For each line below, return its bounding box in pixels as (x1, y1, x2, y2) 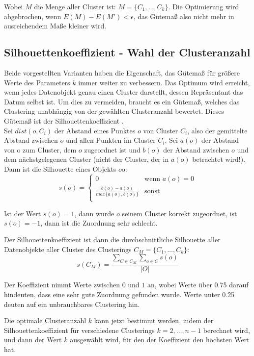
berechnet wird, (203, 325, 250, 335)
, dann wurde (74, 208, 114, 218)
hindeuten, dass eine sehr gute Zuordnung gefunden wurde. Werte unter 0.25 (4, 289, 235, 299)
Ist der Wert (4, 208, 41, 218)
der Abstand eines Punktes (54, 125, 136, 135)
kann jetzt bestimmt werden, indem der (94, 315, 214, 326)
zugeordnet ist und (84, 144, 141, 154)
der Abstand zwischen (163, 144, 229, 154)
